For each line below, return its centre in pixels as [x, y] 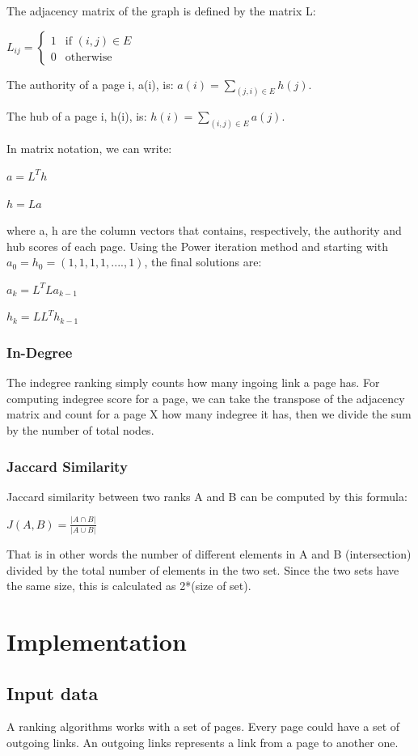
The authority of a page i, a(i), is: [90, 84]
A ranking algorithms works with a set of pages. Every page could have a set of [203, 726]
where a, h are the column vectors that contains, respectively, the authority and [204, 230]
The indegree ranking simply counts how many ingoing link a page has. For [193, 382]
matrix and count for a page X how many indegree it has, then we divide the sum [209, 414]
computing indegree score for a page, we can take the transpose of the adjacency [206, 398]
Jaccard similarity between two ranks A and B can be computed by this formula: [207, 496]
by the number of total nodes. [80, 430]
